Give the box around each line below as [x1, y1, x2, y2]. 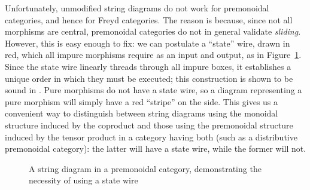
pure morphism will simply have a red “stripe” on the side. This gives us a [5, 95, 278, 108]
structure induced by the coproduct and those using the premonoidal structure [5, 118, 293, 131]
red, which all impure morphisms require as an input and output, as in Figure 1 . [5, 48, 302, 61]
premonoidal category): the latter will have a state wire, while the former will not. [5, 142, 306, 155]
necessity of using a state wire [29, 174, 138, 186]
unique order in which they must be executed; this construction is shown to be [5, 72, 293, 84]
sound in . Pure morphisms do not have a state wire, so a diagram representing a [5, 84, 302, 96]
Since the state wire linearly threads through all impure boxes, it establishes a [5, 60, 291, 72]
